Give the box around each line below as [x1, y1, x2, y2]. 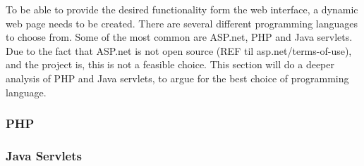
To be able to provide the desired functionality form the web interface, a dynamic [6, 2, 358, 16]
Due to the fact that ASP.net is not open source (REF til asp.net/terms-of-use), [6, 43, 352, 58]
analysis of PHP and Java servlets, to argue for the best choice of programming [6, 70, 349, 85]
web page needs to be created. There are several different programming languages [6, 15, 358, 30]
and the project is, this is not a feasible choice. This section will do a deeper [6, 57, 335, 72]
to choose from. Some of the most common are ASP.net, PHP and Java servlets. [6, 30, 353, 44]
